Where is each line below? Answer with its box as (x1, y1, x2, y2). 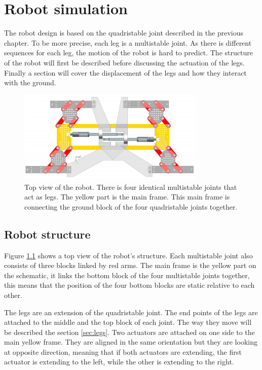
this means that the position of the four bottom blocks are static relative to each (4, 280, 255, 290)
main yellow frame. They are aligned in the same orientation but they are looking (4, 337, 257, 347)
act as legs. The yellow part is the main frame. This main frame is (24, 191, 230, 202)
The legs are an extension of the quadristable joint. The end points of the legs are (4, 307, 258, 317)
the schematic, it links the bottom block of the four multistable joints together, (4, 270, 250, 280)
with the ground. (4, 77, 56, 88)
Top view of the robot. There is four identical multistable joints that (24, 181, 237, 192)
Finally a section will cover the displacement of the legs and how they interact (4, 67, 247, 78)
